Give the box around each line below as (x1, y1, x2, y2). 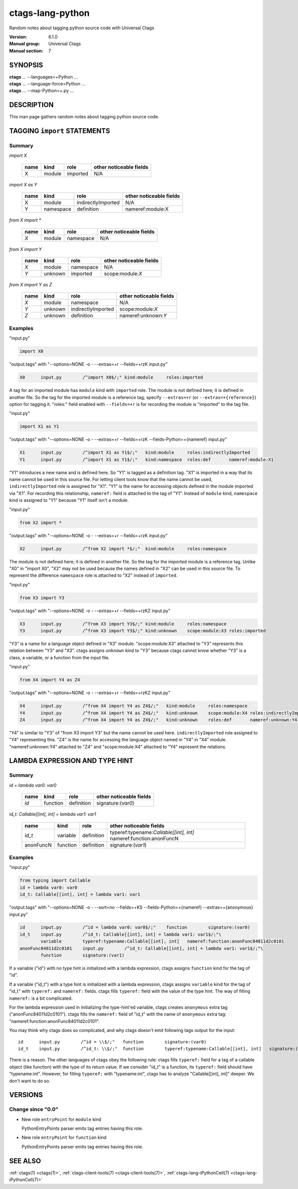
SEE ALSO (9, 1157, 41, 1165)
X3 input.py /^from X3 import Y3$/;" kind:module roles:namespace (19, 621, 227, 627)
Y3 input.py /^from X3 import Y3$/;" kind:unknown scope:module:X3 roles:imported (19, 628, 266, 634)
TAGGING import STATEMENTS (9, 127, 110, 135)
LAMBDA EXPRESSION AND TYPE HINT (9, 757, 134, 765)
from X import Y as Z (9, 282, 52, 288)
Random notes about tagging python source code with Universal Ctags (9, 25, 154, 31)
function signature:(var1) (40, 952, 125, 958)
